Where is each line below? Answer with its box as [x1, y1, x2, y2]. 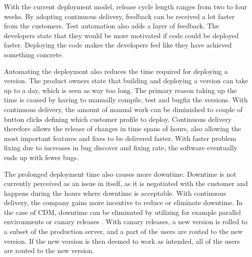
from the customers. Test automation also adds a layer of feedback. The [4, 21, 219, 31]
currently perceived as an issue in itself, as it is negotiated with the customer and [4, 178, 248, 188]
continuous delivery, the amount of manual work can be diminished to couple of [4, 104, 243, 114]
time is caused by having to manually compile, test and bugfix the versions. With [4, 94, 248, 105]
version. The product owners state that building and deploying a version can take [4, 75, 249, 86]
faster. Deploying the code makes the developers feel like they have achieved [4, 40, 232, 50]
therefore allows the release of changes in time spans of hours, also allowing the [4, 123, 241, 134]
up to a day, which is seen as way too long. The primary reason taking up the [4, 85, 237, 95]
